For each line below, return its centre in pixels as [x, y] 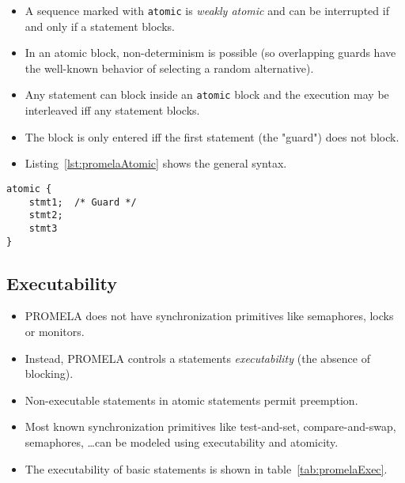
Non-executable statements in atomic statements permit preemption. [191, 400]
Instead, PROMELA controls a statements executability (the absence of [197, 358]
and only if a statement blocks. [100, 26]
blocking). [49, 374]
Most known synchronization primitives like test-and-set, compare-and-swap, [210, 426]
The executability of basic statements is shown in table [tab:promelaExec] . [206, 468]
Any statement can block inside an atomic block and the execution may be [207, 94]
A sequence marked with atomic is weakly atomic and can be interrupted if [207, 10]
